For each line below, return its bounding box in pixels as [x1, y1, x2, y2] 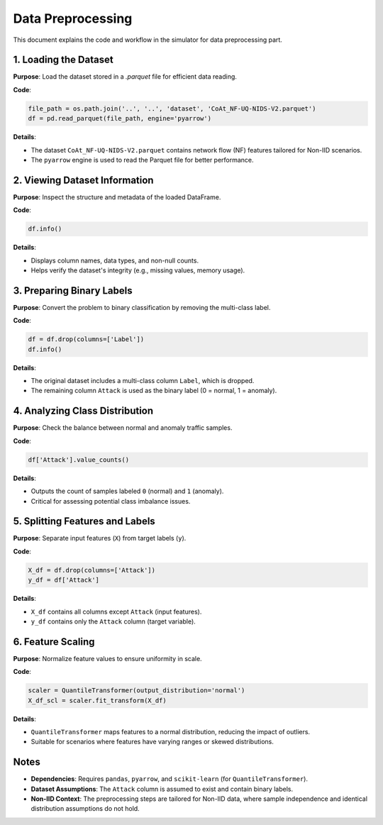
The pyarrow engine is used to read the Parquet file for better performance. [30, 155, 255, 164]
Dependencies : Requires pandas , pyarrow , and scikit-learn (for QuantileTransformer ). [30, 775, 309, 783]
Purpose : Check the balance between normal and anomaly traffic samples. [13, 423, 233, 432]
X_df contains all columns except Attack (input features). [30, 607, 202, 616]
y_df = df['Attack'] [28, 576, 99, 585]
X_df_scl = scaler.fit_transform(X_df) [28, 696, 167, 704]
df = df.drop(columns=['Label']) [28, 336, 145, 343]
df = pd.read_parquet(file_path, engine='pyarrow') [28, 114, 212, 123]
